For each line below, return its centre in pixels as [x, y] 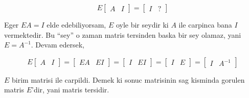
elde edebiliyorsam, [76, 24]
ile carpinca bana [205, 24]
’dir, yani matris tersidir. [71, 90]
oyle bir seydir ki [142, 24]
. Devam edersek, [58, 45]
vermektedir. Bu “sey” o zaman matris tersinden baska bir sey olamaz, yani [123, 34]
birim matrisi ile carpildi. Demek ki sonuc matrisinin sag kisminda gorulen [128, 79]
